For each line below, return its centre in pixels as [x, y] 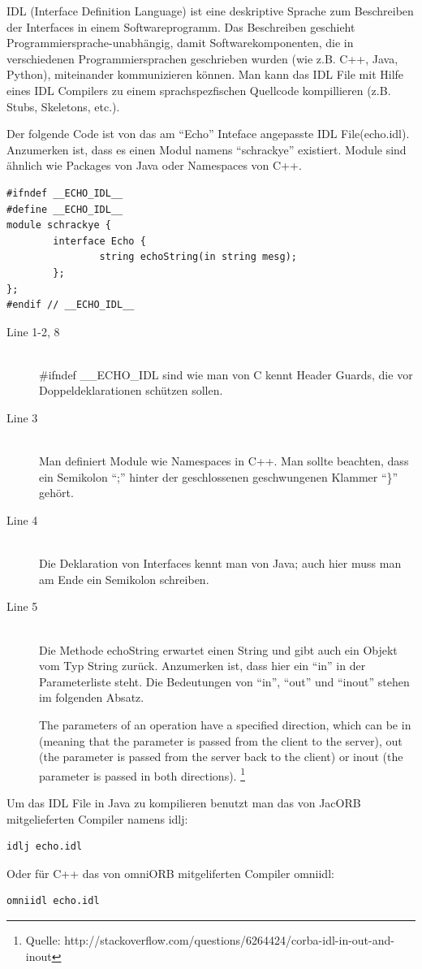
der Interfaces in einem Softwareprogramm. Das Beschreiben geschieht [181, 26]
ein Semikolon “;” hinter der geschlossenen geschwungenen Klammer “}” [219, 476]
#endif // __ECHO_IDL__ [71, 305]
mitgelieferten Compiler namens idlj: [97, 818]
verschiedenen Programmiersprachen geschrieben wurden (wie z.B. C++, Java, [202, 58]
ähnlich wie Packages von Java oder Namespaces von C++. [154, 165]
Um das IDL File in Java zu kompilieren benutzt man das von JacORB [184, 802]
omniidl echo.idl [53, 901]
